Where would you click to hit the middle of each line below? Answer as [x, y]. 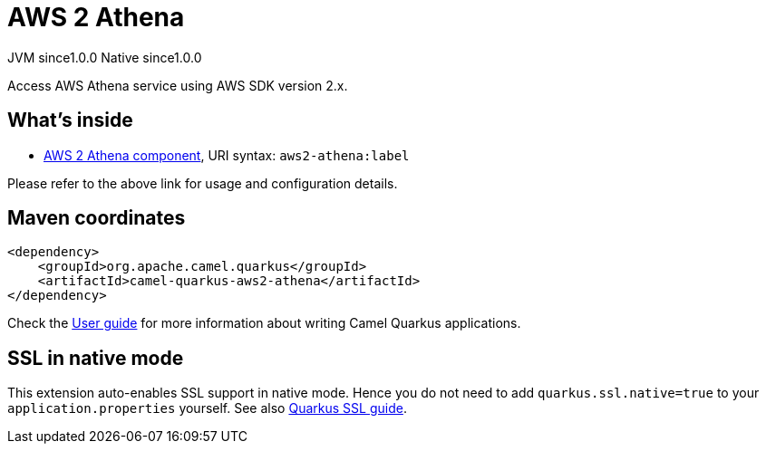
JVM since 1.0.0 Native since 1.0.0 [105, 57]
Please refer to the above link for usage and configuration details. [203, 183]
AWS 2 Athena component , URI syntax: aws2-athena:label [227, 155]
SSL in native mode [96, 358]
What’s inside [70, 120]
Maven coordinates [97, 218]
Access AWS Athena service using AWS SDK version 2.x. [178, 85]
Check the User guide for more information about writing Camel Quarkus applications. [264, 323]
